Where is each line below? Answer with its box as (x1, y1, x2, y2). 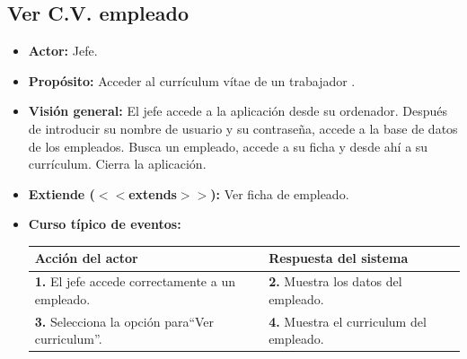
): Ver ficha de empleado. (210, 184, 349, 203)
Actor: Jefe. (28, 41, 98, 60)
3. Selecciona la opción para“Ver (34, 311, 215, 330)
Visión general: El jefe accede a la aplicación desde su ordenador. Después (28, 101, 448, 120)
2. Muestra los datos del (269, 272, 402, 291)
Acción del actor (34, 249, 138, 267)
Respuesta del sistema (269, 249, 409, 267)
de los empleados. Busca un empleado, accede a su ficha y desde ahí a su (28, 136, 428, 155)
